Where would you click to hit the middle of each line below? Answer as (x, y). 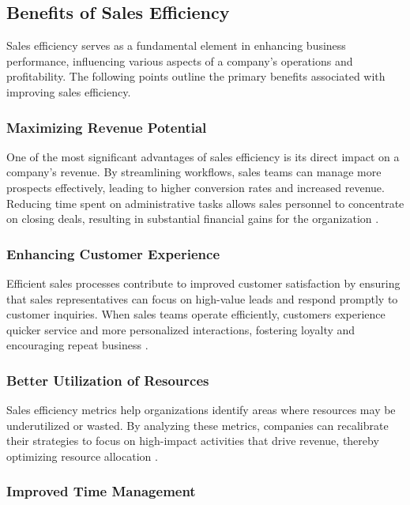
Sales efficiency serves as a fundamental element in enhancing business (176, 45)
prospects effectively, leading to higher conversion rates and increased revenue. (196, 187)
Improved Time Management (101, 491)
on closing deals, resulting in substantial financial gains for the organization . (193, 219)
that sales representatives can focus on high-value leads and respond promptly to (202, 298)
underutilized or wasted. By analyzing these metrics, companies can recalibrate (197, 425)
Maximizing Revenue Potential (107, 127)
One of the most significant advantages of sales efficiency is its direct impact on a (203, 156)
